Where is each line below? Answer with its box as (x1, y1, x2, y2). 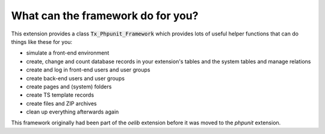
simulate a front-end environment (26, 49, 110, 56)
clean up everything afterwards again (26, 108, 119, 115)
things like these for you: (11, 38, 72, 45)
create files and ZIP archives (26, 100, 97, 107)
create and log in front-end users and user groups (26, 66, 150, 73)
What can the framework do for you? (11, 9, 199, 22)
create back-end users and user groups (26, 75, 125, 82)
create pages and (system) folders (26, 83, 112, 90)
